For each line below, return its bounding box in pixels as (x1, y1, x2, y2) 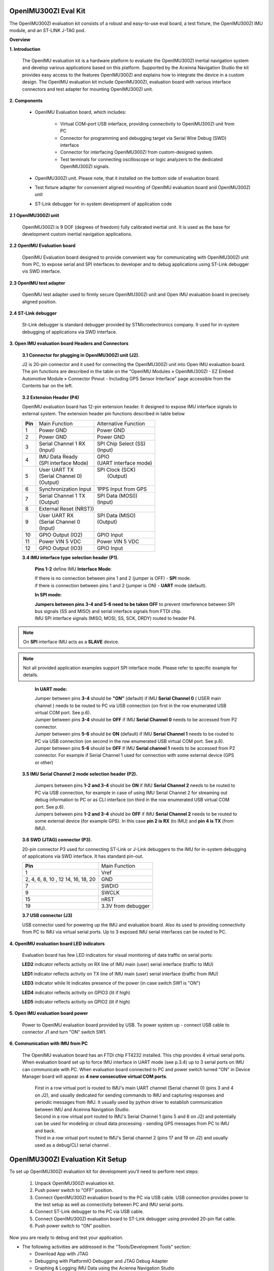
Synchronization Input (39, 486, 91, 493)
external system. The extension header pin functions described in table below (22, 411, 185, 417)
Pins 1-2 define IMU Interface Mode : (35, 566, 112, 572)
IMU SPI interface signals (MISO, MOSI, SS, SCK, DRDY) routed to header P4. (35, 615, 196, 621)
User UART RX (39, 511, 74, 519)
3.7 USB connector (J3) (22, 913, 73, 919)
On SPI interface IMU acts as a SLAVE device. (23, 639, 119, 645)
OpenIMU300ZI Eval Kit (9, 7, 86, 15)
